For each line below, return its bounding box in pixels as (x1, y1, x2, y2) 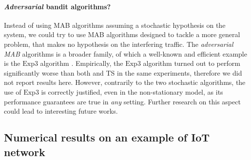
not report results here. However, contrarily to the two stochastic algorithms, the (4, 77, 246, 87)
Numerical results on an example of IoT (4, 130, 210, 145)
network (4, 144, 45, 159)
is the (4, 58, 20, 68)
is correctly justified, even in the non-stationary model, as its (41, 86, 223, 97)
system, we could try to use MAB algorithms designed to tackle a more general (4, 29, 240, 40)
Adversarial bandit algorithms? (4, 1, 111, 11)
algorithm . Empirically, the (40, 58, 123, 68)
